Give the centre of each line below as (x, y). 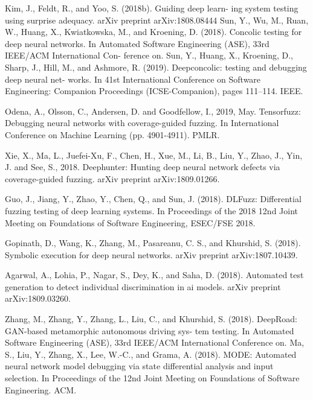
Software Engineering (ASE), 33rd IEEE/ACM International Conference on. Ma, (155, 342)
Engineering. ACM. (41, 389)
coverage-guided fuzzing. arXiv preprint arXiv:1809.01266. (112, 178)
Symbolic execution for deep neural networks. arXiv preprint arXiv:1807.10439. (151, 254)
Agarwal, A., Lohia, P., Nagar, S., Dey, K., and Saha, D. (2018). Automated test (154, 275)
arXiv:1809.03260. (38, 298)
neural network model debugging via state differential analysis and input (139, 366)
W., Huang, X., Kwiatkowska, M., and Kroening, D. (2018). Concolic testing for (153, 32)
